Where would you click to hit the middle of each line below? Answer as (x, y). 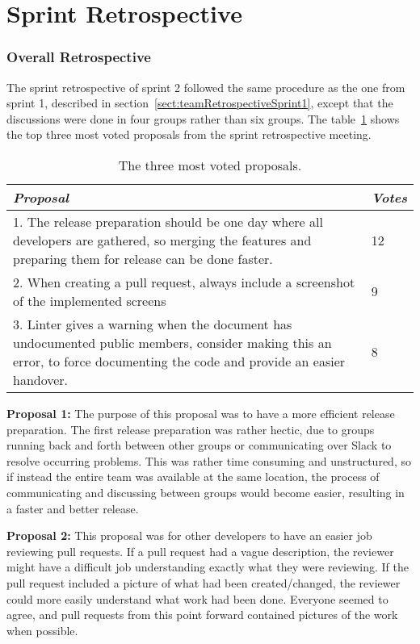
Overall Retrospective (79, 57)
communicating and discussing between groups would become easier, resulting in (206, 492)
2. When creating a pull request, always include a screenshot (184, 282)
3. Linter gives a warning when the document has (153, 324)
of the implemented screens (90, 300)
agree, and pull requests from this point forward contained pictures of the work (202, 615)
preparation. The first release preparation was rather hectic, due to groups (191, 429)
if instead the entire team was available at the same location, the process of (193, 477)
